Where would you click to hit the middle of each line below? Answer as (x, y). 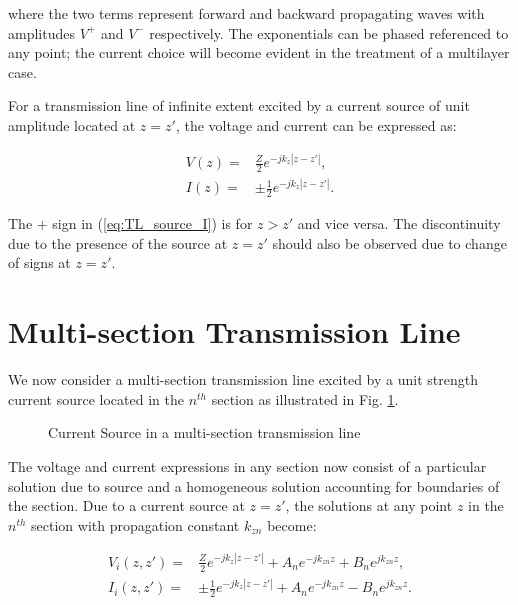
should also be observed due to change (389, 242)
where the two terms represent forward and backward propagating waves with (246, 13)
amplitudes (41, 32)
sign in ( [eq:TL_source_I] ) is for (152, 223)
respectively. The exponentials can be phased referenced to (329, 32)
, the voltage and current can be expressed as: (316, 124)
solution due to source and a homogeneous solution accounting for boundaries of (254, 485)
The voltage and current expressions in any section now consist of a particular (247, 465)
